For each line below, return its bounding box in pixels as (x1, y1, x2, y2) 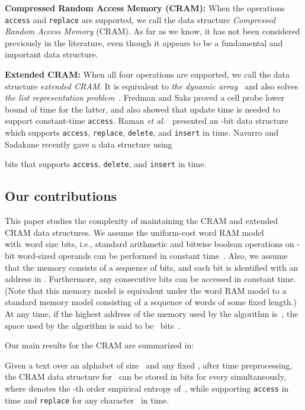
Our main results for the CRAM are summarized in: (5, 339, 194, 351)
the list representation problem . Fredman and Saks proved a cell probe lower (5, 91, 285, 104)
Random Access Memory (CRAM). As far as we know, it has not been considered (5, 25, 300, 37)
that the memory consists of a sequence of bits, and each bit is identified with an (5, 261, 298, 273)
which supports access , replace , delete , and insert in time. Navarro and (5, 126, 279, 139)
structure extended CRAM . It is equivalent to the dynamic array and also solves (5, 79, 298, 92)
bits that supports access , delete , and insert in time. (5, 158, 207, 170)
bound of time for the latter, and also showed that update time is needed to (5, 102, 280, 115)
